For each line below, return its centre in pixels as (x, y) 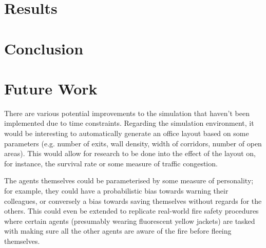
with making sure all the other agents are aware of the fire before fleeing (118, 231)
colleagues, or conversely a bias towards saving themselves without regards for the (133, 201)
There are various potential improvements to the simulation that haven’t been (127, 113)
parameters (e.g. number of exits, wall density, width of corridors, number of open (133, 143)
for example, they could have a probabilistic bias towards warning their (116, 191)
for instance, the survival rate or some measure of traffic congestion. (111, 163)
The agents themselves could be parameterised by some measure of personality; (129, 180)
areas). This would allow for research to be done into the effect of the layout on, (130, 153)
